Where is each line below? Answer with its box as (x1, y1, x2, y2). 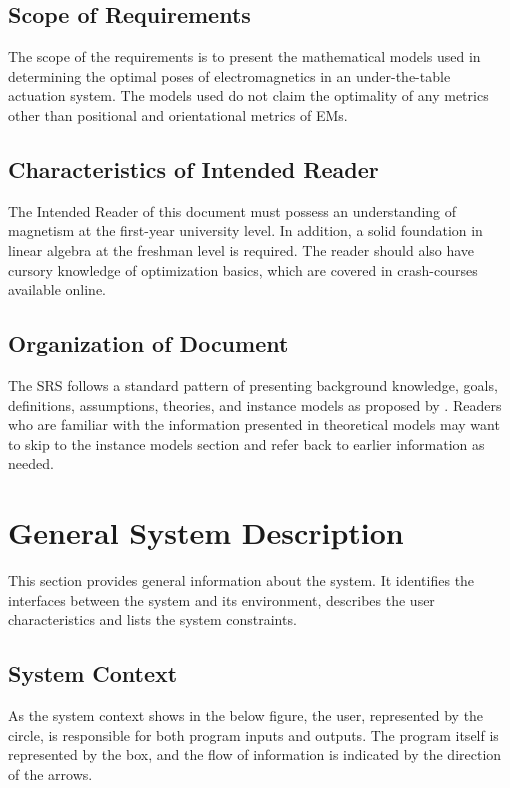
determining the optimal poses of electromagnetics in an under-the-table (8, 65, 451, 86)
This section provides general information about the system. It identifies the (8, 570, 475, 591)
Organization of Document (8, 328, 289, 359)
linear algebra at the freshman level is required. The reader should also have (8, 239, 475, 260)
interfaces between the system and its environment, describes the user (8, 589, 435, 610)
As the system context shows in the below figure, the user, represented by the (8, 705, 484, 726)
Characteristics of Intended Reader (8, 153, 379, 184)
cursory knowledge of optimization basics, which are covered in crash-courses (8, 259, 478, 280)
